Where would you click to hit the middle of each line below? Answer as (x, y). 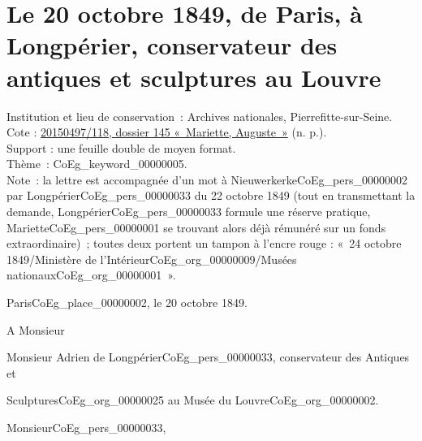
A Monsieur (36, 329)
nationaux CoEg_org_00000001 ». (91, 275)
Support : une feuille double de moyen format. (121, 147)
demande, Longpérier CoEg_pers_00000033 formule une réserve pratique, (189, 212)
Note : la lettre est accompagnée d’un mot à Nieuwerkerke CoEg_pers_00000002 (207, 179)
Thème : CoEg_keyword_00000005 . (97, 164)
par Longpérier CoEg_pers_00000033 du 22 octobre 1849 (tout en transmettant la (211, 195)
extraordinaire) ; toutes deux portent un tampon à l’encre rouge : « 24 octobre (204, 243)
